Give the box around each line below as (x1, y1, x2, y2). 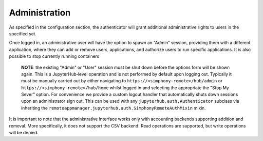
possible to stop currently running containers (9, 53, 99, 59)
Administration (9, 7, 71, 18)
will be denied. (9, 130, 38, 136)
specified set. (9, 31, 37, 36)
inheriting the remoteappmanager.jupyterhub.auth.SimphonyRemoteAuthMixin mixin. (21, 105, 206, 111)
